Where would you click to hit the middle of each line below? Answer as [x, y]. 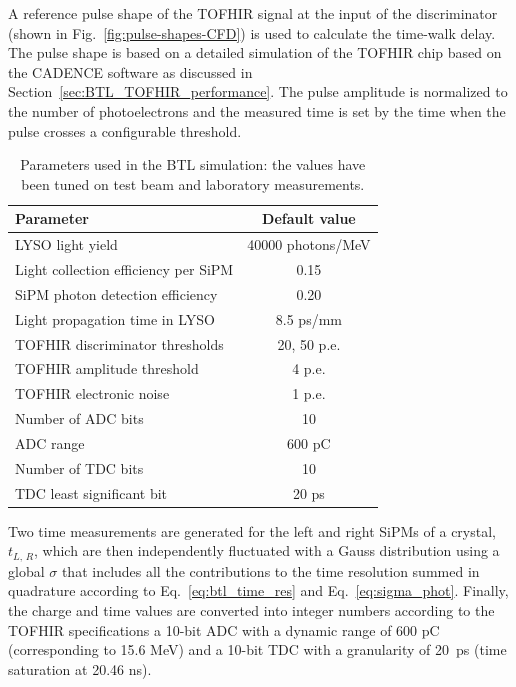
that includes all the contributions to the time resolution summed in [270, 570]
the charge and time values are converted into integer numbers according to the [251, 609]
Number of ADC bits [79, 418]
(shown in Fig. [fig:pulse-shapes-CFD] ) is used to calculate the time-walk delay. [252, 32]
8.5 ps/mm [308, 318]
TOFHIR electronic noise [92, 393]
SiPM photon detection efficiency [116, 293]
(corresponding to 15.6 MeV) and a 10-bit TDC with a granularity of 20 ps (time [257, 649]
